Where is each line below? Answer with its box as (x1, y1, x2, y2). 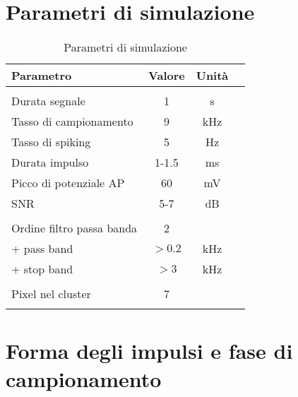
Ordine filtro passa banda (11, 220, 138, 237)
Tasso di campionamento (11, 113, 133, 130)
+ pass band (11, 240, 73, 257)
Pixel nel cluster (11, 285, 91, 302)
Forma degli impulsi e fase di (6, 336, 293, 365)
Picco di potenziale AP (11, 174, 125, 191)
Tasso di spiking (11, 134, 91, 150)
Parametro (11, 67, 72, 84)
